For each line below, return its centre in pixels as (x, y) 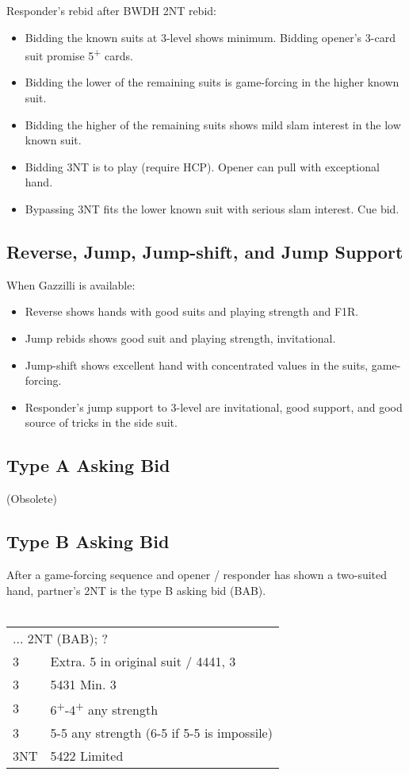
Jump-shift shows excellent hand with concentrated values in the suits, (197, 364)
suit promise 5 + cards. (79, 54)
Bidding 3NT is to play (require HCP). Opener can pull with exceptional (202, 166)
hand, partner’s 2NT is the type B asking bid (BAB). (136, 590)
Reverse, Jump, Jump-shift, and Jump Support (205, 251)
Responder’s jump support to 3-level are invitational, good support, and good (214, 407)
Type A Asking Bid (88, 465)
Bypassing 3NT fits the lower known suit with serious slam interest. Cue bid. (212, 209)
